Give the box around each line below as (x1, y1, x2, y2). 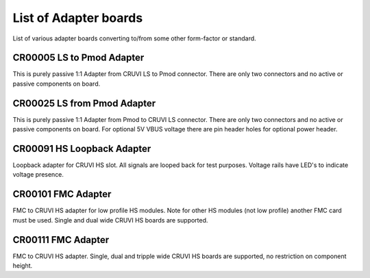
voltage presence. (12, 170, 64, 179)
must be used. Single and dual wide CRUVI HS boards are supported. (12, 216, 208, 224)
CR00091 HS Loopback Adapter (12, 142, 151, 154)
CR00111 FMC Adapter (12, 233, 110, 246)
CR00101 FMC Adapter (12, 188, 112, 200)
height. (12, 262, 33, 270)
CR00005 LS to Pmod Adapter (12, 52, 145, 64)
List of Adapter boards (12, 10, 143, 25)
